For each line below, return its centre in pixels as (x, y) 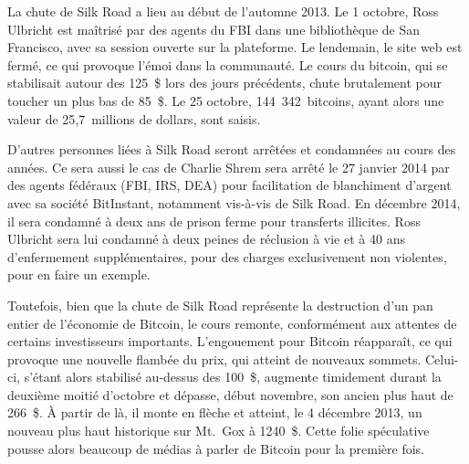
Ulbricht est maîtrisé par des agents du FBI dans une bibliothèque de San (214, 29)
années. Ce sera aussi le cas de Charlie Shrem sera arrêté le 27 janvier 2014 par (229, 167)
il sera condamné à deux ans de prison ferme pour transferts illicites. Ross (214, 221)
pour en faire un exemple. (79, 274)
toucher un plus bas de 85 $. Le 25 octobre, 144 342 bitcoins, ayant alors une (226, 100)
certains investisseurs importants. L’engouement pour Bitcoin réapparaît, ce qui (230, 341)
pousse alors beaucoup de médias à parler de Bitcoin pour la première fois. (216, 448)
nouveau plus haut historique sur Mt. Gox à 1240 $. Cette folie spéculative (219, 431)
